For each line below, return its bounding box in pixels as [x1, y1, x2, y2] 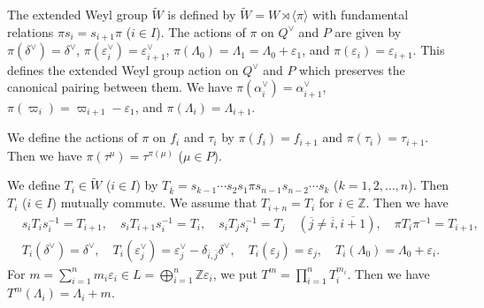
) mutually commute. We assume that [51, 193, 257, 212]
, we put [212, 264, 257, 282]
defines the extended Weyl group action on [7, 60, 239, 79]
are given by [334, 22, 402, 41]
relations [7, 22, 54, 41]
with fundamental [312, 5, 409, 24]
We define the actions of [7, 128, 138, 146]
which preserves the [299, 60, 405, 79]
